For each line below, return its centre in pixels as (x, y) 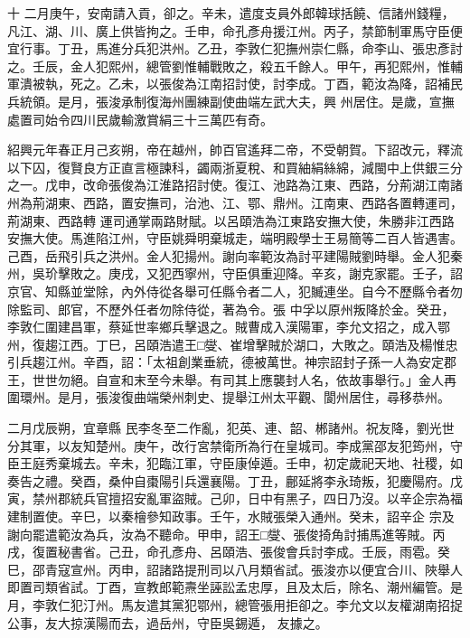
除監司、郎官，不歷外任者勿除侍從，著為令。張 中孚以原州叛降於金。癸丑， (231, 309)
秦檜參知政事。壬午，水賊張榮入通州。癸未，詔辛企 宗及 (287, 516)
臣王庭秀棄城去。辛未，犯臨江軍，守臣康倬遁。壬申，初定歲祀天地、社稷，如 (235, 463)
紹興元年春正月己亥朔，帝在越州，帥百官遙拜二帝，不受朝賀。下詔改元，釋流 (235, 150)
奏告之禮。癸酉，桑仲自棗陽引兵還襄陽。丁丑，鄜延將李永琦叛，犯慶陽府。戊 (235, 480)
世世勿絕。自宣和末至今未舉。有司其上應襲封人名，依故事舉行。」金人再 (244, 379)
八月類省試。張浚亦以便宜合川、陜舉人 (348, 569)
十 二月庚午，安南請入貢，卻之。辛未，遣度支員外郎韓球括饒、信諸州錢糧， (231, 13)
